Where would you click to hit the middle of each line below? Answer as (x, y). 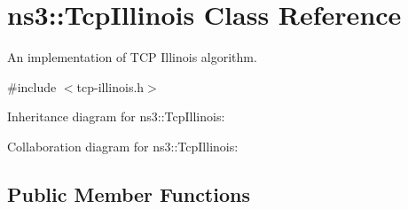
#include (32, 86)
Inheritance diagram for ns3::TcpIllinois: (116, 116)
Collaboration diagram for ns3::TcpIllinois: (123, 146)
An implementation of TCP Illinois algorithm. (132, 57)
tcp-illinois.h (110, 86)
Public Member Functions (129, 194)
